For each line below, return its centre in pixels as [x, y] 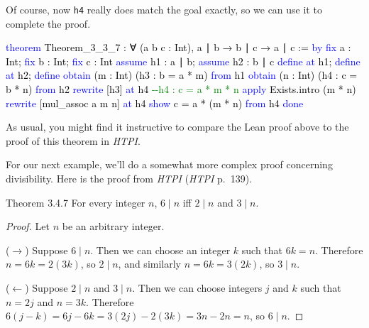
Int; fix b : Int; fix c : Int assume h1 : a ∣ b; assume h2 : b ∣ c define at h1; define [183, 61]
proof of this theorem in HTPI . [73, 140]
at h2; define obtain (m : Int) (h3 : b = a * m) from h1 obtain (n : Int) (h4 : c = [182, 75]
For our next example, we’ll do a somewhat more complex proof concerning [169, 164]
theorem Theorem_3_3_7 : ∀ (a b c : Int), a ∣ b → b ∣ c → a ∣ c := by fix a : [178, 47]
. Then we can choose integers [197, 287]
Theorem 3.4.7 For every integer [76, 202]
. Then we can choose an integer [160, 250]
